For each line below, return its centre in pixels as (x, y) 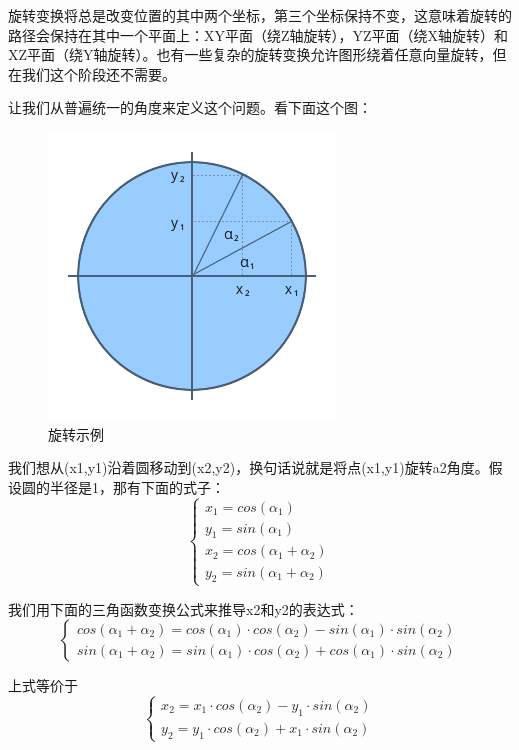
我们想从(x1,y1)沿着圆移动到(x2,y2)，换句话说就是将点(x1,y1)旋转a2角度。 (248, 467)
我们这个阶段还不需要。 (98, 73)
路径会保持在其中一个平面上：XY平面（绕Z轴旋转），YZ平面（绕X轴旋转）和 (258, 34)
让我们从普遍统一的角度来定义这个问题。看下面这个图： (190, 107)
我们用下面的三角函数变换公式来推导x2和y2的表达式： (183, 608)
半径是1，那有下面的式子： (137, 486)
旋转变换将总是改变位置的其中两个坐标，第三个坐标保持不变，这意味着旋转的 (260, 15)
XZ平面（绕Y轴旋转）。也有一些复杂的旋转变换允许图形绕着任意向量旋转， (250, 54)
